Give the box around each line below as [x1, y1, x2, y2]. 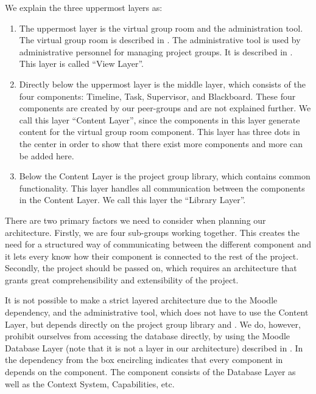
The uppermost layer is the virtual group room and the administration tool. [19, 21, 303, 34]
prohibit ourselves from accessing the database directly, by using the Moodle [5, 330, 290, 342]
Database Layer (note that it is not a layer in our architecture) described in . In [5, 341, 303, 354]
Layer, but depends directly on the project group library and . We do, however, [5, 317, 301, 330]
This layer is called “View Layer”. [19, 57, 144, 70]
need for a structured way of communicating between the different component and [5, 238, 312, 251]
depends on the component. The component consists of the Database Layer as [5, 365, 296, 378]
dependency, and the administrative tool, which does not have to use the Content [5, 306, 309, 319]
